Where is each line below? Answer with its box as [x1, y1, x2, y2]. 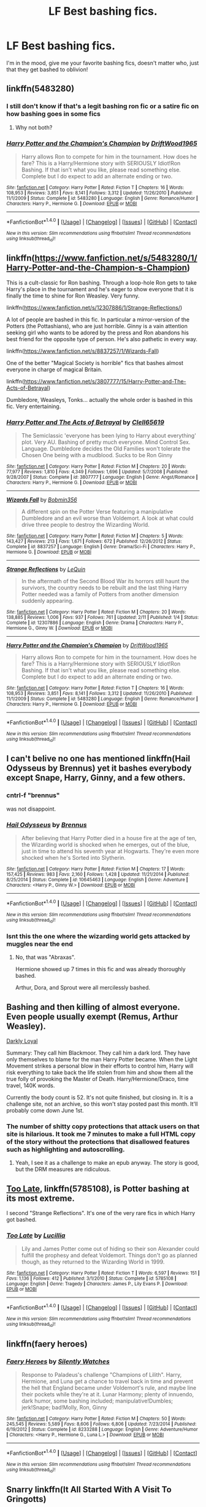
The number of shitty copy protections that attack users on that [6, 1122, 200, 1130]
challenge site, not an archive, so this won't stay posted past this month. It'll [6, 1100, 198, 1108]
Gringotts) [6, 1493, 47, 1504]
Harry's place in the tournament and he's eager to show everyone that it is [6, 285, 194, 293]
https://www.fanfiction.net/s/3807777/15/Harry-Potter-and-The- [23, 377, 186, 385]
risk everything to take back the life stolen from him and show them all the [6, 1069, 193, 1076]
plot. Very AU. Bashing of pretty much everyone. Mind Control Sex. [21, 438, 191, 446]
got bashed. [6, 1216, 37, 1224]
